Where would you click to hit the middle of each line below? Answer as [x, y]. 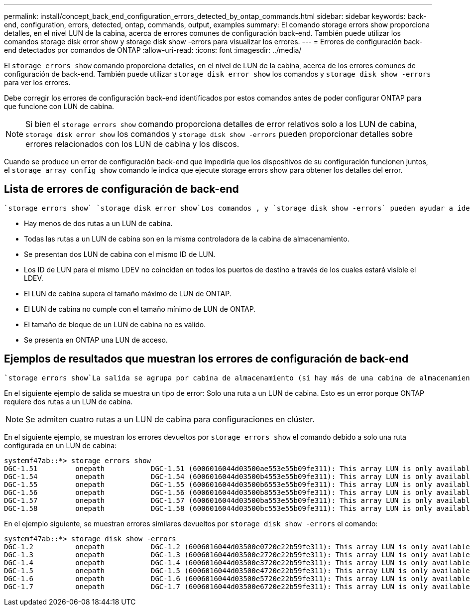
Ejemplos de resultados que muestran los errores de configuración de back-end [206, 359]
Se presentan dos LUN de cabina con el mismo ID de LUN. [120, 254]
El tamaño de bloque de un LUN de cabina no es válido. [115, 324]
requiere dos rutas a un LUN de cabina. [68, 401]
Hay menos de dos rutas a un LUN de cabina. [98, 223]
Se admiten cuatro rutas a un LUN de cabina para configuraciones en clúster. [170, 419]
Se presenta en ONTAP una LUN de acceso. [96, 340]
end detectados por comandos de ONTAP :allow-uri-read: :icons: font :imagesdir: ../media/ [153, 50]
